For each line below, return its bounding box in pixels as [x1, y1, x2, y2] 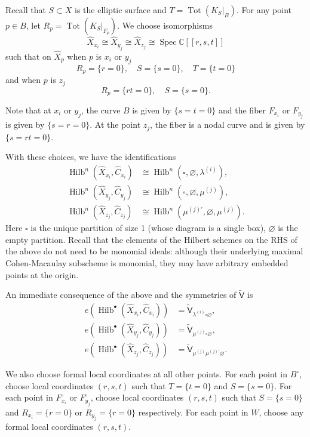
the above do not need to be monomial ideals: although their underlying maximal [5, 245, 303, 257]
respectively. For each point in [138, 405, 248, 418]
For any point [241, 4, 292, 16]
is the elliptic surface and [75, 4, 167, 16]
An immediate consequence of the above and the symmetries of [5, 288, 237, 301]
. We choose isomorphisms [117, 19, 213, 31]
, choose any [259, 405, 304, 418]
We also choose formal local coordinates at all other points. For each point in [5, 368, 287, 380]
